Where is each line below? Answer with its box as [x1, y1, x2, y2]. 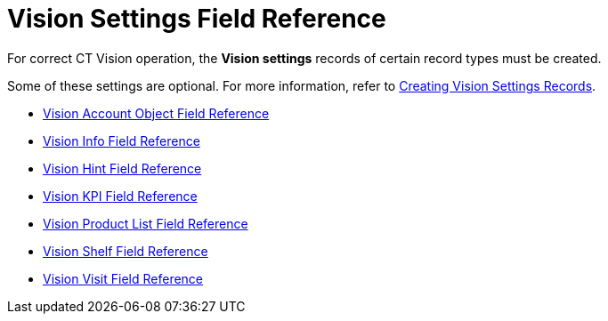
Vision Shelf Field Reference [43, 243, 208, 259]
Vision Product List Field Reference [43, 215, 248, 231]
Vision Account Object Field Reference [43, 105, 270, 121]
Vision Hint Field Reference [43, 160, 202, 176]
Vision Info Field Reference [43, 132, 200, 148]
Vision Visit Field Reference [43, 270, 204, 286]
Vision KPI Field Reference [43, 188, 198, 204]
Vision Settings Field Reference [7, 4, 386, 34]
